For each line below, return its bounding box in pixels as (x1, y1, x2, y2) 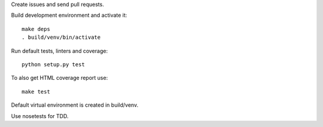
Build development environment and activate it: (11, 12, 127, 19)
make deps (22, 26, 50, 32)
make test (22, 88, 50, 95)
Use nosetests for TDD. (11, 112, 69, 119)
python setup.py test (22, 61, 85, 68)
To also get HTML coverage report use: (11, 75, 108, 82)
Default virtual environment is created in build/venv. (11, 101, 139, 109)
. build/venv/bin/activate (22, 34, 101, 41)
